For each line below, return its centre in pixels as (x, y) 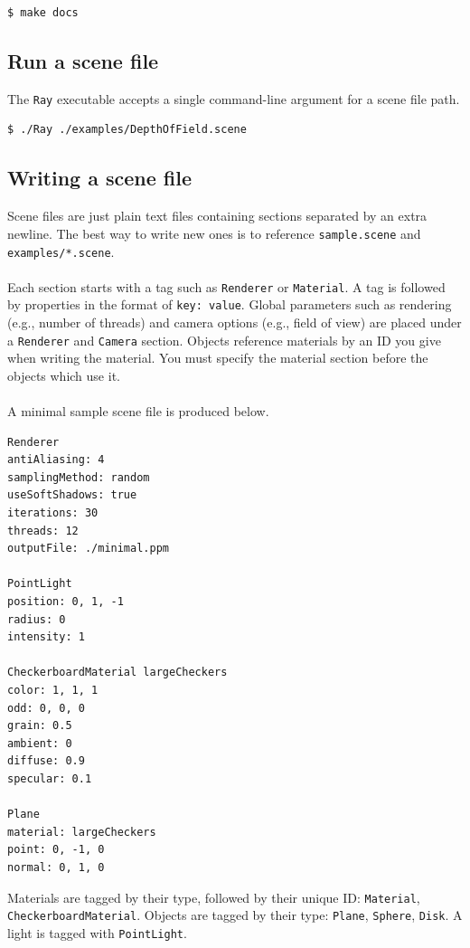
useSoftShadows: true (72, 495)
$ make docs (43, 13)
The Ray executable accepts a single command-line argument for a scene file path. (234, 98)
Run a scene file (83, 60)
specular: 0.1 (50, 778)
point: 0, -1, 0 (56, 850)
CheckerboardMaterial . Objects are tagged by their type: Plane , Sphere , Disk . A (235, 915)
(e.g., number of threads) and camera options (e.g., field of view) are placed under (235, 322)
